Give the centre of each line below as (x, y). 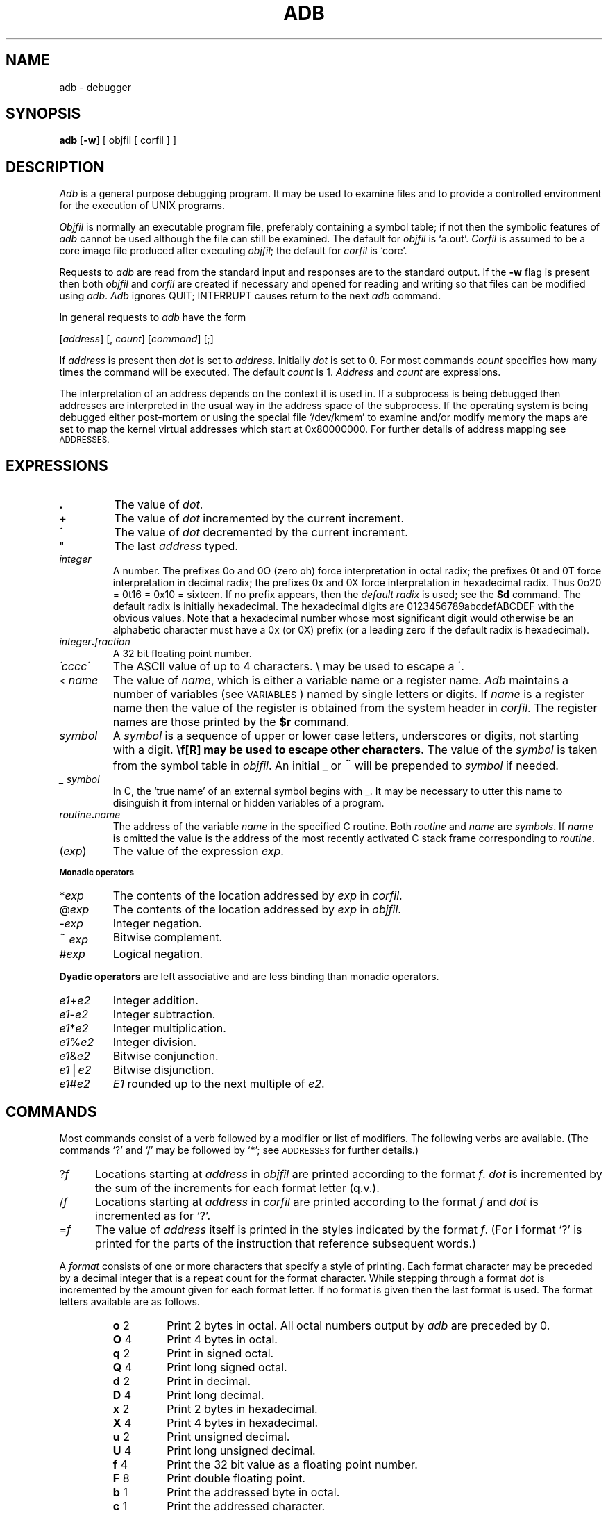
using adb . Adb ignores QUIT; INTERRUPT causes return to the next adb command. (250, 296)
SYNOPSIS (43, 114)
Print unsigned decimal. (228, 1436)
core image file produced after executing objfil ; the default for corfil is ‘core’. (233, 251)
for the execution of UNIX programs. (142, 206)
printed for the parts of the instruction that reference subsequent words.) (286, 1243)
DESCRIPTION (55, 167)
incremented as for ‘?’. (153, 1215)
